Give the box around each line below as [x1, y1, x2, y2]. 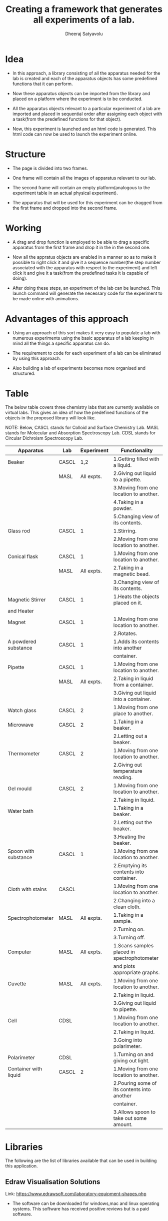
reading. [113, 774, 133, 781]
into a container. [113, 696, 151, 703]
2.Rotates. [113, 630, 137, 637]
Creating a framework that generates [5, 4, 162, 15]
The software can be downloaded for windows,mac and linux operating [12, 1200, 160, 1206]
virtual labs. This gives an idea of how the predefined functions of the [5, 409, 148, 416]
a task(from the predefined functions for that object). [12, 116, 121, 122]
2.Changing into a [113, 897, 155, 904]
